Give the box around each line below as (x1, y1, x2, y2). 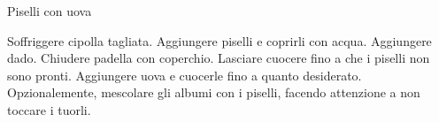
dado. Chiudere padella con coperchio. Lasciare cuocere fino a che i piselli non (7, 49, 430, 67)
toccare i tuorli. (7, 100, 91, 118)
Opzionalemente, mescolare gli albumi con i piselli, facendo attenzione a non (7, 83, 420, 102)
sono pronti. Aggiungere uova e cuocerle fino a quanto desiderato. (7, 65, 362, 84)
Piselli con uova (7, 2, 92, 19)
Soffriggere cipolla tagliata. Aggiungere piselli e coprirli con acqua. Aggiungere (7, 31, 432, 50)
